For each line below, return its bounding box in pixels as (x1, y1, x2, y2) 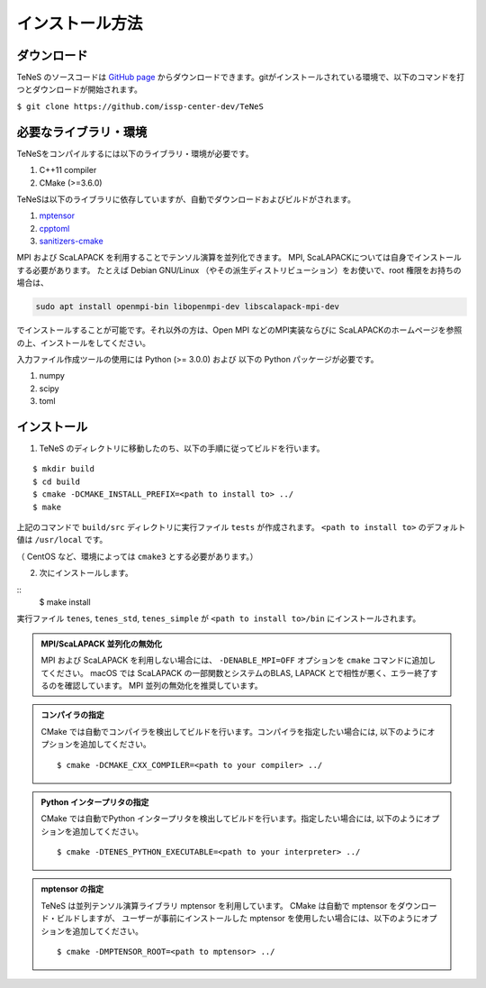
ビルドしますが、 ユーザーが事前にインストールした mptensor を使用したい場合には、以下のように (56, 913, 422, 924)
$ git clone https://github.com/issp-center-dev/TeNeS (16, 101, 265, 112)
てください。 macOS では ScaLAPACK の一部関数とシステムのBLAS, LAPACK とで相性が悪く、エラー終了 (40, 667, 431, 678)
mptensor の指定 (40, 883, 104, 894)
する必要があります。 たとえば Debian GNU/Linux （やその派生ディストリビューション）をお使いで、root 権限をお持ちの (16, 264, 462, 275)
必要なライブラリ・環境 (16, 124, 148, 140)
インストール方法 (16, 14, 143, 33)
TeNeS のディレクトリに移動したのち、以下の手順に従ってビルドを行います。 (39, 443, 325, 454)
